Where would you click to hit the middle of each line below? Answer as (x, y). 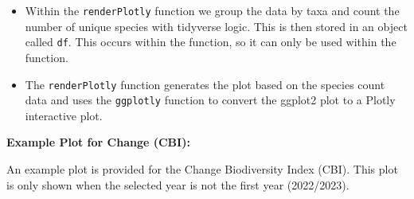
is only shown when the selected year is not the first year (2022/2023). (178, 184)
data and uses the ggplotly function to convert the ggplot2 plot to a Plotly (210, 100)
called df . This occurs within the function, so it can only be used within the (211, 42)
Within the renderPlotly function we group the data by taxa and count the (212, 10)
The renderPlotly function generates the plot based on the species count (205, 84)
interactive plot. (64, 115)
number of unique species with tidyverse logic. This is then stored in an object (216, 26)
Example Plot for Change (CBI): (98, 142)
